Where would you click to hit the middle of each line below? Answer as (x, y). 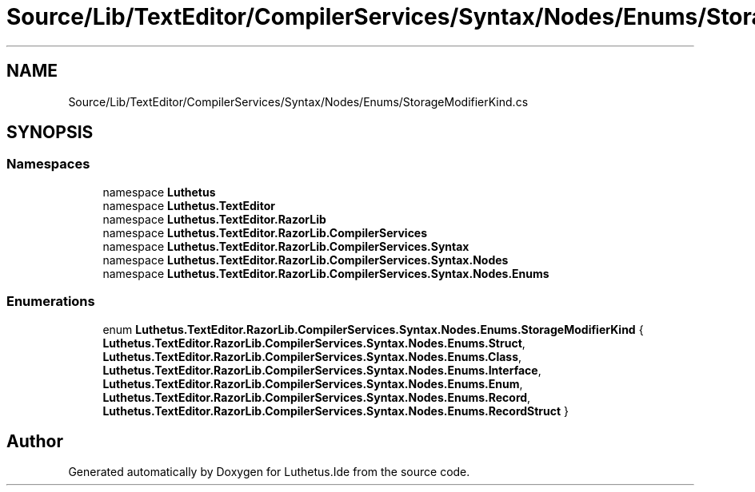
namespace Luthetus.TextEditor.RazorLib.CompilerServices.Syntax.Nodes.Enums (326, 273)
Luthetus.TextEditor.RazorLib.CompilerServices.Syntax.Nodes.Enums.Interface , (322, 370)
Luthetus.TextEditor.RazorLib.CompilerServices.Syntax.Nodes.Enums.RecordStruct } (336, 411)
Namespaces (48, 164)
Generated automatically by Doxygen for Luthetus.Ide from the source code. (269, 472)
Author (35, 441)
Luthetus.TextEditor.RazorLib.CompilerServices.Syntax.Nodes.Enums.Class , (312, 356)
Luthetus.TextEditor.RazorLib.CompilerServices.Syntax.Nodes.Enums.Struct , (314, 343)
